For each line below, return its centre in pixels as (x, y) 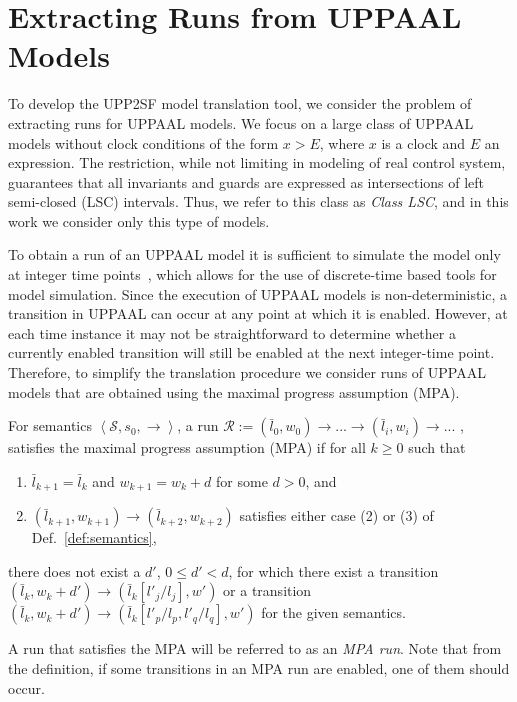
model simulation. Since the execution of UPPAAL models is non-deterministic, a (258, 293)
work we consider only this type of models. (139, 220)
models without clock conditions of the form (143, 142)
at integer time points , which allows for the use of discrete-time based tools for (252, 274)
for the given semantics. (333, 612)
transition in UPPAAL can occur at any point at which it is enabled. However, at (258, 313)
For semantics (50, 425)
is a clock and (423, 142)
